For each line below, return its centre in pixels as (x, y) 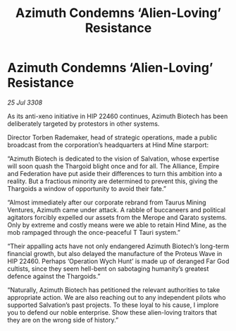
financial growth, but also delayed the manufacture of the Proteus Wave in (115, 253)
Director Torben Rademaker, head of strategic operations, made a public (112, 137)
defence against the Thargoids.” (54, 276)
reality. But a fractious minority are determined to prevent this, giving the (113, 181)
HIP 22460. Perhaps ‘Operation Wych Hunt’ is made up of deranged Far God (118, 261)
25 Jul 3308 (25, 102)
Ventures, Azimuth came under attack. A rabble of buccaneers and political (117, 209)
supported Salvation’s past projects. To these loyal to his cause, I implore (113, 305)
